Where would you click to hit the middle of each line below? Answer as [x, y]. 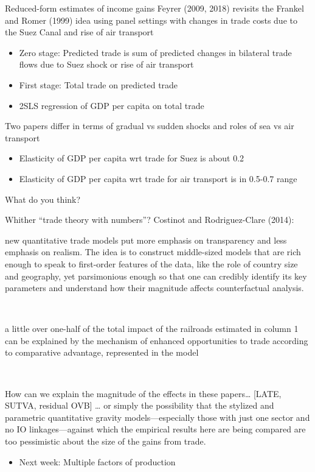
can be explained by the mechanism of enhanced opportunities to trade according [157, 340]
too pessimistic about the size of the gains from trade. [106, 441]
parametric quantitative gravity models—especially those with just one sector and [157, 417]
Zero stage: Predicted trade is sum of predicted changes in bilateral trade [155, 52]
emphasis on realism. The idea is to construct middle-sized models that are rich [153, 252]
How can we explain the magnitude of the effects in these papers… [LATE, [143, 393]
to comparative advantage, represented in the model [102, 352]
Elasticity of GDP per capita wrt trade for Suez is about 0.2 [132, 158]
